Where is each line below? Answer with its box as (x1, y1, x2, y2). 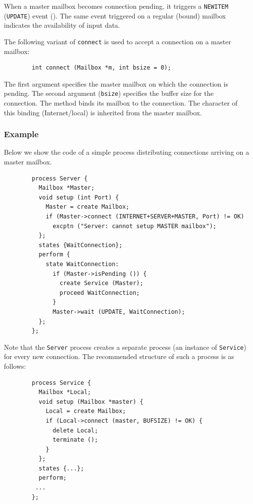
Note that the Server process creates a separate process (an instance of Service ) (4, 342, 247, 352)
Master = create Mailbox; (45, 203, 129, 211)
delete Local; (53, 427, 98, 434)
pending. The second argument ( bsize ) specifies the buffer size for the (4, 88, 214, 98)
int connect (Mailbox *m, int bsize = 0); (32, 64, 171, 72)
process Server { (32, 175, 88, 182)
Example (4, 128, 39, 140)
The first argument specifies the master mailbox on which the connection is (4, 78, 228, 89)
